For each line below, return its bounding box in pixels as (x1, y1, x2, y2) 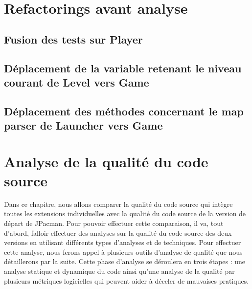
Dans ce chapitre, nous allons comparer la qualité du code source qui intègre (4, 199, 233, 209)
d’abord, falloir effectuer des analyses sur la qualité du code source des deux (4, 227, 232, 238)
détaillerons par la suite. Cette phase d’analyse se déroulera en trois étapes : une (4, 256, 246, 267)
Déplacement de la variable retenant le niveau (4, 60, 242, 75)
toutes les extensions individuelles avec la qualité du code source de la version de (4, 208, 246, 219)
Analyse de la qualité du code (4, 151, 208, 171)
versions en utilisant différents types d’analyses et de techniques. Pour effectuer (4, 237, 241, 247)
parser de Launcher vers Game (4, 118, 163, 133)
